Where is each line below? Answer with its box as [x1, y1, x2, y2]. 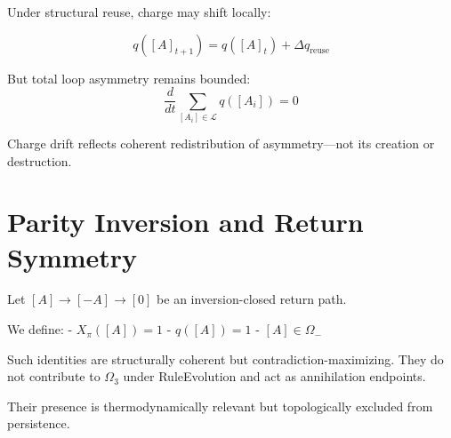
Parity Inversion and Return [7, 203, 364, 240]
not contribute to [7, 367, 101, 386]
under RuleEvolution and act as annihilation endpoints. [123, 367, 426, 386]
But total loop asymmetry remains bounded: [7, 68, 251, 87]
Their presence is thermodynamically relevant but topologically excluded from [7, 396, 433, 415]
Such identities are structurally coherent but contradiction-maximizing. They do [7, 349, 444, 368]
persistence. [7, 414, 70, 433]
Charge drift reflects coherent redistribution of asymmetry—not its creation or [7, 133, 435, 152]
